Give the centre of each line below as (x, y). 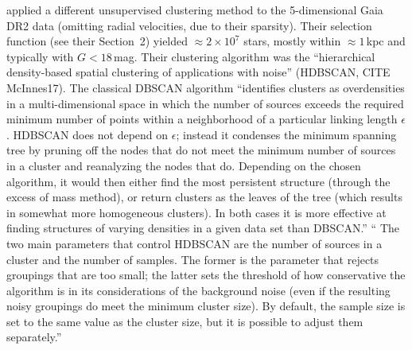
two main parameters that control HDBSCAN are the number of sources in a (194, 243)
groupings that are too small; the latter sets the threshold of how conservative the (206, 275)
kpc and (386, 41)
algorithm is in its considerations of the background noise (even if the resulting (198, 290)
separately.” (34, 337)
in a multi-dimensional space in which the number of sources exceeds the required (205, 103)
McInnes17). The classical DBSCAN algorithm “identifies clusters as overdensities (206, 87)
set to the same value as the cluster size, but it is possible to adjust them (185, 321)
